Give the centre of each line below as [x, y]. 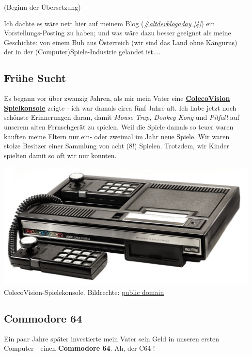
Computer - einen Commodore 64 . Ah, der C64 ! [79, 348]
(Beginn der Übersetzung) [42, 7]
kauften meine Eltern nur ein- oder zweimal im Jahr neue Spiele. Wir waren [117, 136]
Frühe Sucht [35, 78]
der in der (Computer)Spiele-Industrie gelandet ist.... [82, 52]
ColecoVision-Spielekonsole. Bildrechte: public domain [84, 292]
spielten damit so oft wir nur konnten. [60, 155]
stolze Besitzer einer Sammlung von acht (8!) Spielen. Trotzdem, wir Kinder [117, 146]
